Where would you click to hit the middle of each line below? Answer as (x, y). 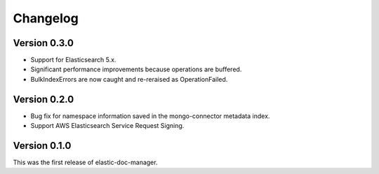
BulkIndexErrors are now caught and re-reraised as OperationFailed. (129, 79)
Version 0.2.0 (44, 99)
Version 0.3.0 (43, 43)
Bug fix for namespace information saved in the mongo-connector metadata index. (150, 116)
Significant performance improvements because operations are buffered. (136, 69)
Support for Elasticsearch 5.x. (73, 60)
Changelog (46, 18)
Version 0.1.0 (42, 146)
